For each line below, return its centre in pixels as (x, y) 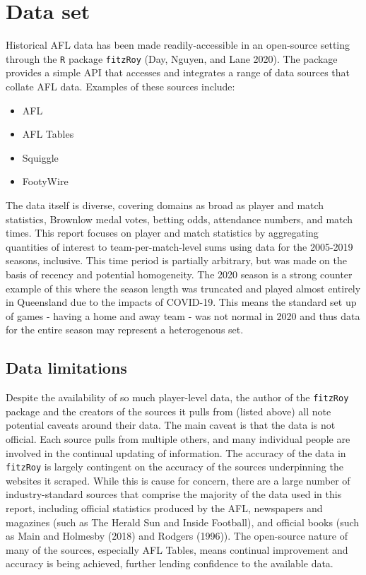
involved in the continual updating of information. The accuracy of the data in (176, 452)
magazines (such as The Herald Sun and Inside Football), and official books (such (183, 522)
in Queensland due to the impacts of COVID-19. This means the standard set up (181, 302)
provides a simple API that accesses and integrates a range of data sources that (178, 72)
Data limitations (66, 368)
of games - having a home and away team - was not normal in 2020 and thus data (183, 315)
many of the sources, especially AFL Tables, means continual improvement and (177, 549)
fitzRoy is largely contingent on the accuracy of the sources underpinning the (175, 467)
